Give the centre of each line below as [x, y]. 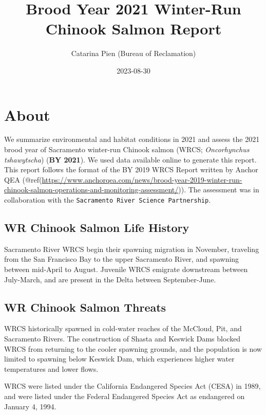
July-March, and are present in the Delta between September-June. [110, 279]
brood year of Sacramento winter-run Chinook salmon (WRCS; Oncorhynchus [127, 149]
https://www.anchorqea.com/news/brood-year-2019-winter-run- [142, 179]
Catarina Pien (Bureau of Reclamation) [134, 53]
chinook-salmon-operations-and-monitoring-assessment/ [91, 190]
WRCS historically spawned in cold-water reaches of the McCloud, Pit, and [123, 328]
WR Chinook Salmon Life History [97, 228]
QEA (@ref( [23, 179]
